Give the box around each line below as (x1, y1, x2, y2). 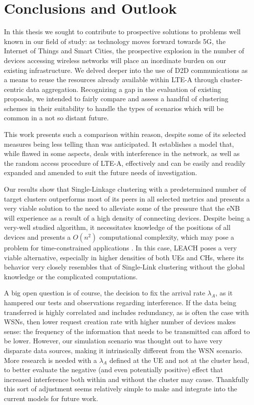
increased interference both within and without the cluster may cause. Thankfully (4, 374, 249, 384)
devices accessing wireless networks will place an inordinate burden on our (4, 55, 227, 65)
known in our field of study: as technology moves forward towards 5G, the (4, 36, 226, 46)
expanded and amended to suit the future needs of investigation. (4, 167, 197, 178)
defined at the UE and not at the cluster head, (109, 355, 250, 365)
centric (4, 84, 24, 94)
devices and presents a (4, 232, 71, 242)
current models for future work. (4, 393, 98, 403)
